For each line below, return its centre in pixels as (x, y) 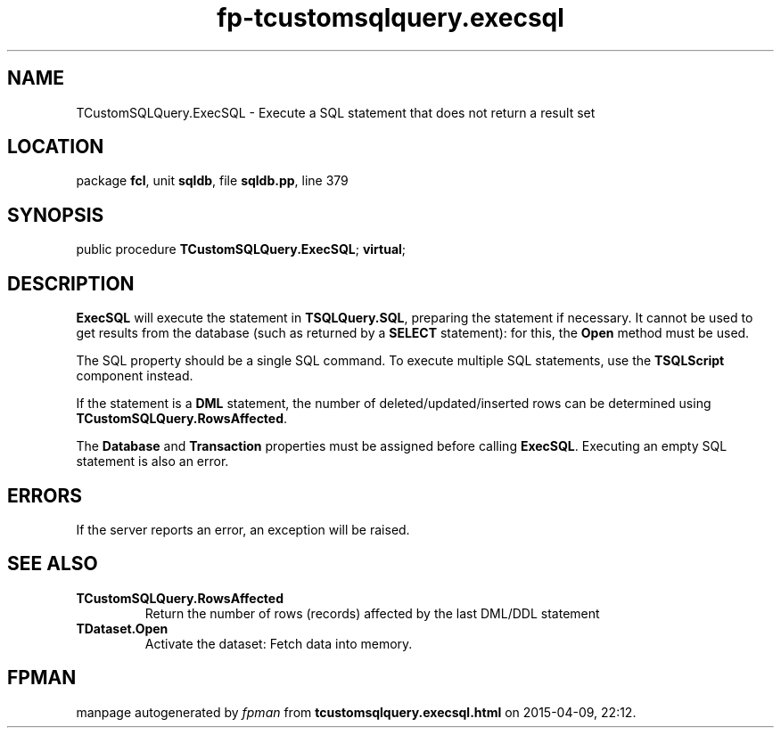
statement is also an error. (152, 461)
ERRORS (45, 495)
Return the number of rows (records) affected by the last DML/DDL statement (372, 613)
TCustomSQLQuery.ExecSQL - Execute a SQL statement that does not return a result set (336, 112)
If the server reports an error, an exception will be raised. (243, 529)
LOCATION (56, 147)
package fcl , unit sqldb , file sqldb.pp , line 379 (212, 181)
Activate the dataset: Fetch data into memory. (279, 643)
